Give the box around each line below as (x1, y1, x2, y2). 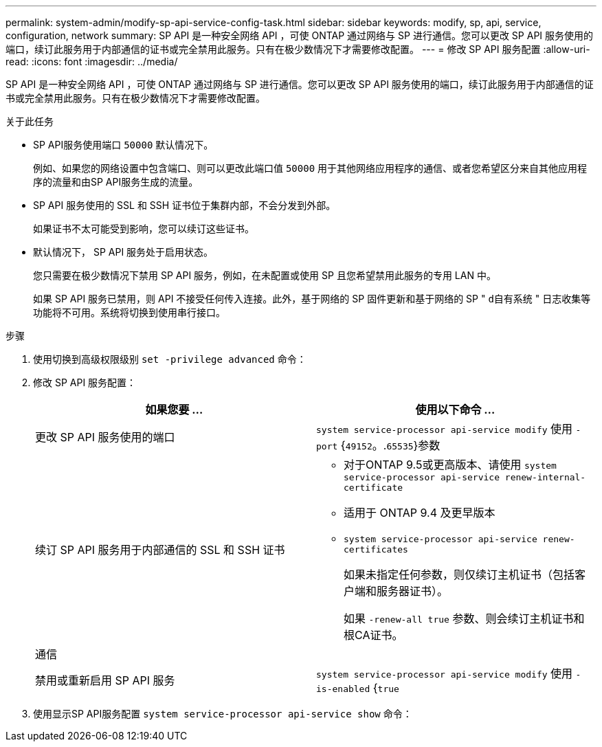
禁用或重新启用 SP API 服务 (35, 673, 175, 687)
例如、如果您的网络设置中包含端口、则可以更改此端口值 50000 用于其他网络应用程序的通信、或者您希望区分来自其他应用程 (33, 162, 588, 174)
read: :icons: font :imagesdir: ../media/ (5, 56, 178, 67)
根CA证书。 (344, 628, 403, 642)
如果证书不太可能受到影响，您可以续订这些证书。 (33, 223, 254, 234)
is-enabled (316, 684, 370, 694)
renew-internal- (504, 472, 586, 482)
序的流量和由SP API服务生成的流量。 (33, 176, 199, 188)
